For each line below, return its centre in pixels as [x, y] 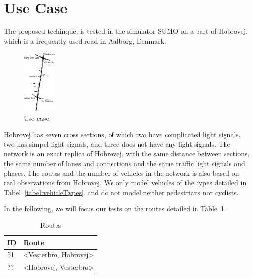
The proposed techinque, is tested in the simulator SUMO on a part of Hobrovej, [126, 31]
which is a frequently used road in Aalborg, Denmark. [85, 41]
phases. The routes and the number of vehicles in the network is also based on [122, 173]
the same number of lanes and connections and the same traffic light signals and [125, 163]
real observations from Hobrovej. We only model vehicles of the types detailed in [125, 182]
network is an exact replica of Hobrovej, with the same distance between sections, [127, 153]
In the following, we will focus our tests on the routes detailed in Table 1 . [115, 208]
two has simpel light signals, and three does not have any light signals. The [117, 144]
